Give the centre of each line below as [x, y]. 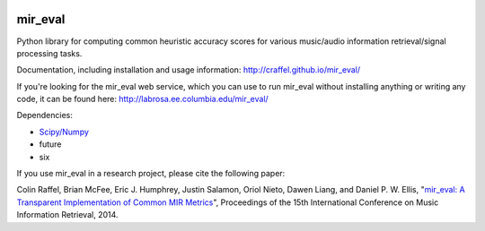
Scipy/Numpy [64, 132]
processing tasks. [49, 53]
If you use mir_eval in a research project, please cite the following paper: [151, 174]
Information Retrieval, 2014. [67, 215]
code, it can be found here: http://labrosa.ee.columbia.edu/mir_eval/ [142, 99]
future [50, 144]
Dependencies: [45, 115]
